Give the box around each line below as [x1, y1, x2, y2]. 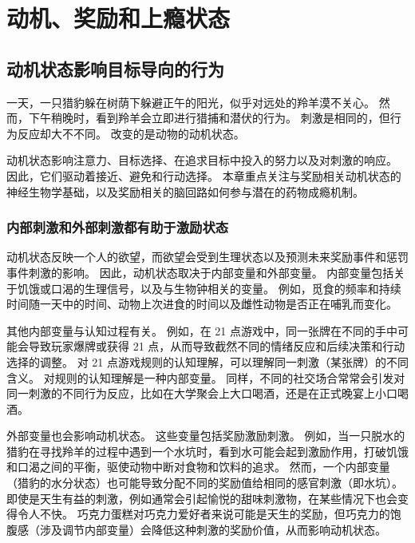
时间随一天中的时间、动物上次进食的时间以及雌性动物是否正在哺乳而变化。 [6, 295, 397, 312]
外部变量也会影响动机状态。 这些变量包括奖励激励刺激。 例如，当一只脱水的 [6, 427, 405, 444]
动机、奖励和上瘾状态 [6, 2, 231, 34]
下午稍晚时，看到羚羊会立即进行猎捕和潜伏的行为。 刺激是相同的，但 [28, 109, 390, 126]
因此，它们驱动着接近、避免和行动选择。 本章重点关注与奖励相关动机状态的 [6, 167, 401, 184]
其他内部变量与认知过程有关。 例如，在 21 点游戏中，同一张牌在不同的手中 [6, 322, 397, 339]
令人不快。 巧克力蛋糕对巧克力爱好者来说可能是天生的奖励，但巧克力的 [17, 505, 390, 522]
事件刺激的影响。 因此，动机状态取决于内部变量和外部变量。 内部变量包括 [6, 264, 394, 280]
